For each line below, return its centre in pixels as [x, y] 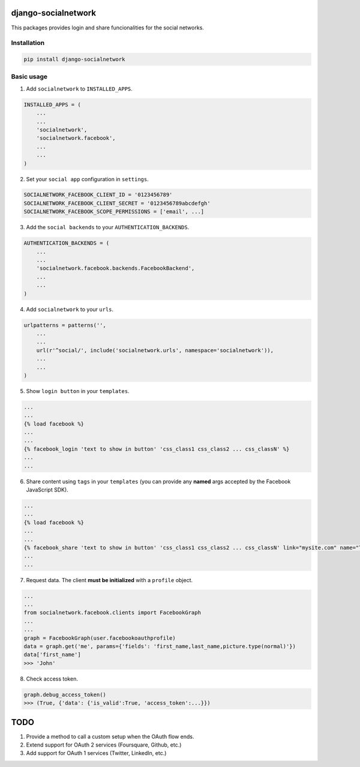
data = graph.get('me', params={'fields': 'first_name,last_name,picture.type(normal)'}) [160, 646]
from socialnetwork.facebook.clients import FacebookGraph [112, 613]
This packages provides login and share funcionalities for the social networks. [107, 28]
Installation [28, 43]
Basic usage [29, 77]
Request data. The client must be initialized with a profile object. [109, 580]
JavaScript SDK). [47, 490]
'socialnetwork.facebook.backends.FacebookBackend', [115, 268]
